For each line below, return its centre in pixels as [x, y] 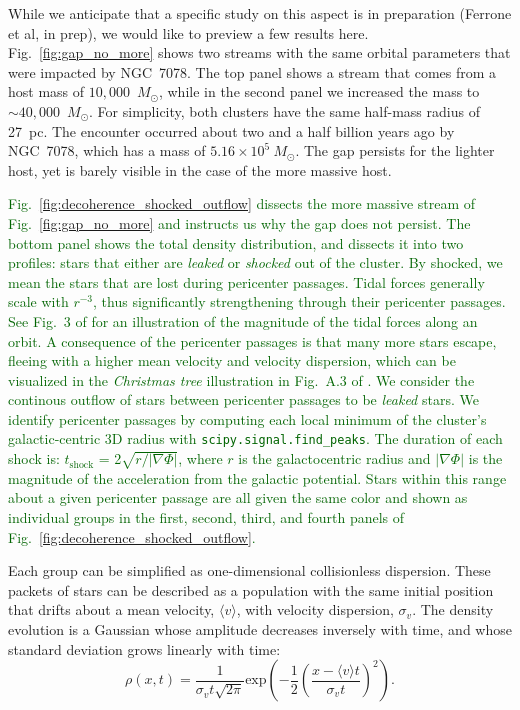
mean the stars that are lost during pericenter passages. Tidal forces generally [246, 281]
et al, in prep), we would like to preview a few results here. [188, 32]
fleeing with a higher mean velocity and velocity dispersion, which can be [232, 360]
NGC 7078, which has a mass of [107, 150]
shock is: [34, 458]
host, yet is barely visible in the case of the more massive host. [200, 169]
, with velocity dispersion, [315, 609]
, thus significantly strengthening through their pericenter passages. [299, 301]
